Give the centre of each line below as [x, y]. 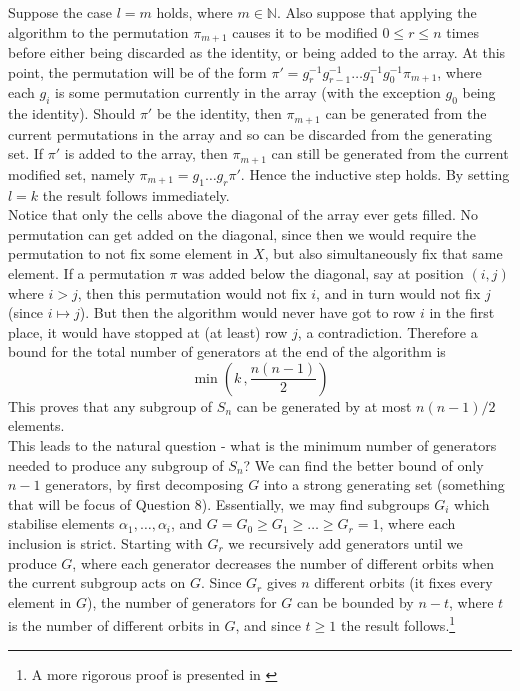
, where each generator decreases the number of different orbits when [283, 562]
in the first [462, 312]
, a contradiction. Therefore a [387, 331]
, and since [268, 625]
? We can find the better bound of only [363, 464]
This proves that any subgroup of [110, 405]
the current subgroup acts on [97, 582]
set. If [26, 153]
